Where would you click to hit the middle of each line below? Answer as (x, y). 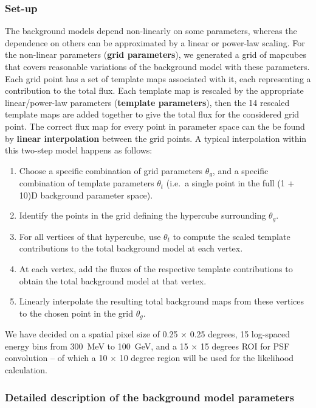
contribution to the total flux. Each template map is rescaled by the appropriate (154, 90)
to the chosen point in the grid (76, 313)
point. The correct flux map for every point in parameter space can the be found (155, 126)
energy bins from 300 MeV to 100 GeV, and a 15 (97, 346)
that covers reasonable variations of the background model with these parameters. (157, 66)
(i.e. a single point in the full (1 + (230, 183)
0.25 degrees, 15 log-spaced (240, 334)
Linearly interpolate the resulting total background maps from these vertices (161, 301)
